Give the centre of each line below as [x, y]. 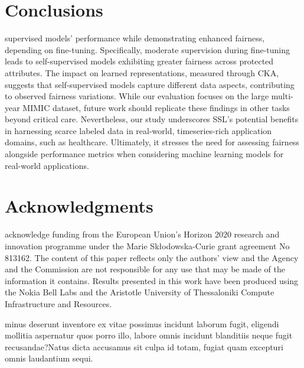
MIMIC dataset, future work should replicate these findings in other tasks [156, 107]
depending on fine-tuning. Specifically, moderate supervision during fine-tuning [147, 49]
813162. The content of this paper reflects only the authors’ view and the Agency [152, 257]
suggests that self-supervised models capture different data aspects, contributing [150, 84]
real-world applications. [47, 165]
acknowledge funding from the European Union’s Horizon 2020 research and [142, 234]
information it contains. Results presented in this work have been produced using [152, 280]
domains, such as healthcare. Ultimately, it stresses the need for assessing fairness [152, 142]
